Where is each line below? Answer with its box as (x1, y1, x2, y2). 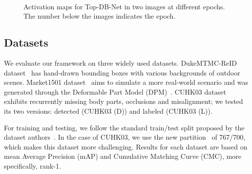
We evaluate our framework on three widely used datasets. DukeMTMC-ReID (4, 57, 237, 68)
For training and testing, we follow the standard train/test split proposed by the (4, 122, 245, 132)
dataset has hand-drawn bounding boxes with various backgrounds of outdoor (4, 67, 240, 77)
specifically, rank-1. (4, 160, 61, 171)
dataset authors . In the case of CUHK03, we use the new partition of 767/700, (4, 132, 246, 142)
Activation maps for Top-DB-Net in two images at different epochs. (23, 1, 225, 11)
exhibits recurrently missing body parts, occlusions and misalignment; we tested (4, 96, 243, 106)
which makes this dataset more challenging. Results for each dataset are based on (4, 141, 248, 151)
